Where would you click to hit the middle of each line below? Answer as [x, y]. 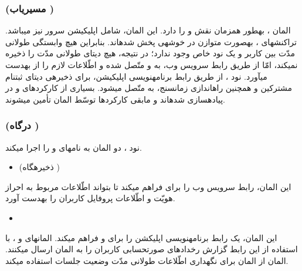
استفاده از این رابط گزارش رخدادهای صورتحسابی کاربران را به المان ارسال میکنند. [152, 249]
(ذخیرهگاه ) [39, 167]
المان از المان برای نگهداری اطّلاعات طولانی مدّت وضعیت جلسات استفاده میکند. [147, 260]
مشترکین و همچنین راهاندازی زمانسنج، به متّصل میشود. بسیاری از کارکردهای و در [149, 88]
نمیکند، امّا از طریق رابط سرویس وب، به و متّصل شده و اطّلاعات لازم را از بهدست [152, 65]
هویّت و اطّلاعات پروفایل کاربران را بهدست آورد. [90, 198]
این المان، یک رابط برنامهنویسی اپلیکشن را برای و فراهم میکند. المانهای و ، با [141, 237]
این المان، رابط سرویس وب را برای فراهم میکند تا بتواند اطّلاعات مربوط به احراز [148, 186]
